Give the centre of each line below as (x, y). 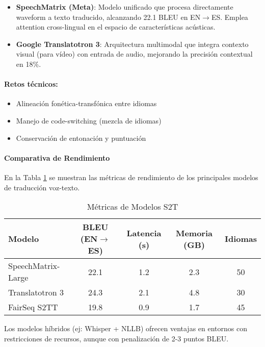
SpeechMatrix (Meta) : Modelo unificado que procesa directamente (125, 7)
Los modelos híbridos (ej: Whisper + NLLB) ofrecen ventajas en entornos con (126, 328)
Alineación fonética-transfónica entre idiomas (86, 103)
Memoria (194, 233)
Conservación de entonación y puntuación (81, 138)
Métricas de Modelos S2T (132, 207)
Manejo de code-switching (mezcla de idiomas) (89, 120)
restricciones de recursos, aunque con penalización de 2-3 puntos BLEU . (116, 338)
